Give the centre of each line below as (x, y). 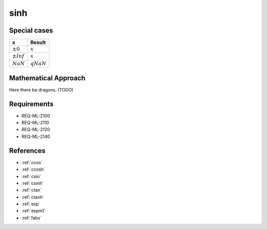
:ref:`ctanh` (33, 197)
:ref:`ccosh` (33, 169)
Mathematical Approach (47, 78)
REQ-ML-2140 (36, 137)
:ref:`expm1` (33, 211)
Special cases (31, 30)
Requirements (31, 104)
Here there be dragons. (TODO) (41, 90)
